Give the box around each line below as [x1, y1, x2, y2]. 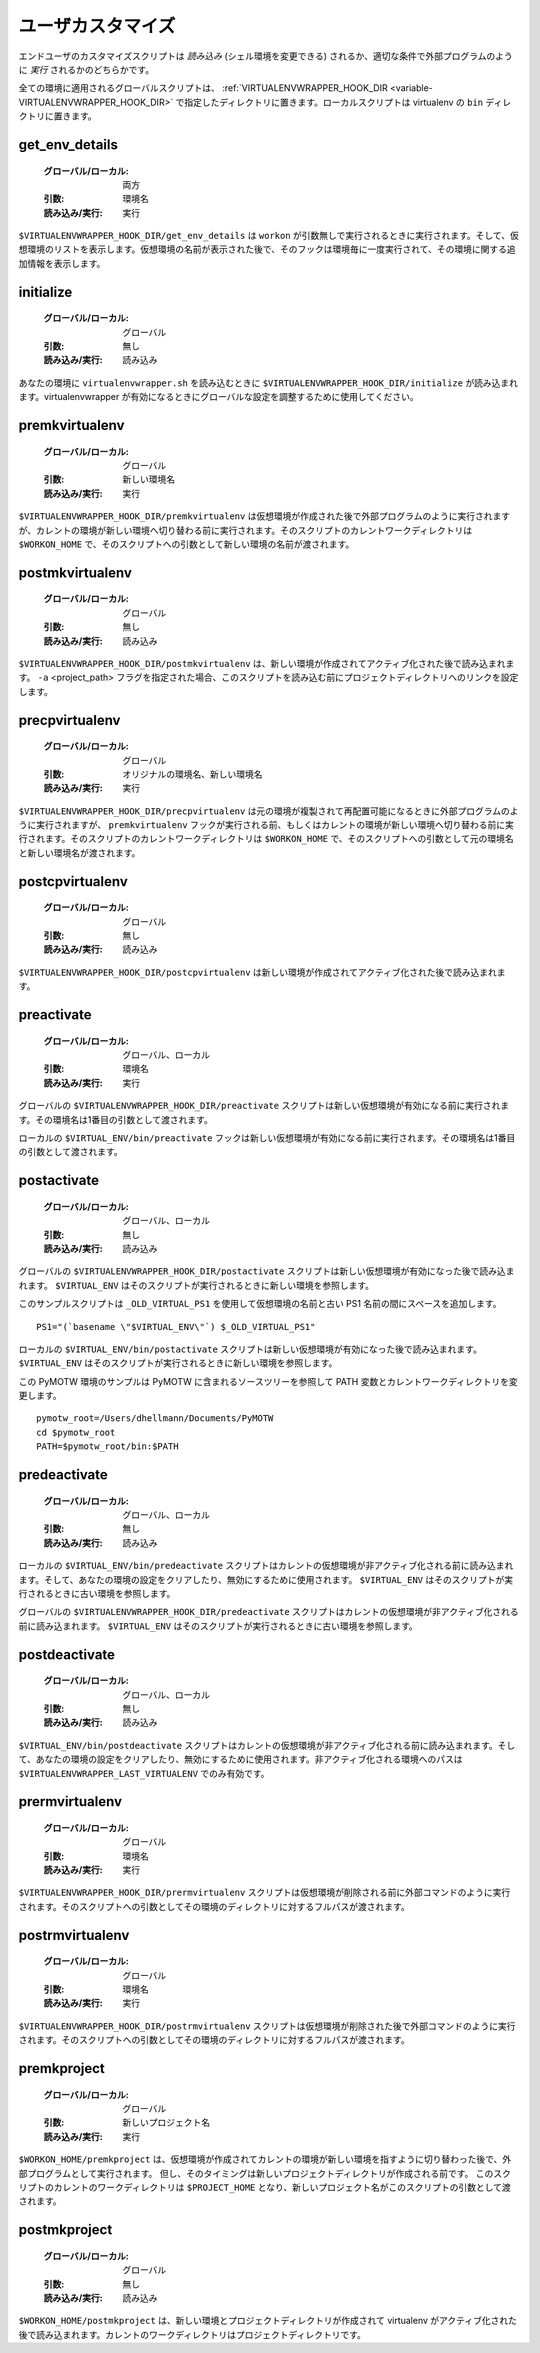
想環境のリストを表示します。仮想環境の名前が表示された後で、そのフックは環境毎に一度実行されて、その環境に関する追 [18, 243, 516, 255]
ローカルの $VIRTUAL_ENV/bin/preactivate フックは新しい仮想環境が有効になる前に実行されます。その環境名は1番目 [18, 1131, 516, 1144]
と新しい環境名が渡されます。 [18, 846, 141, 859]
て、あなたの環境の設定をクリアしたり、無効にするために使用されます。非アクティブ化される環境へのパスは [18, 1753, 463, 1765]
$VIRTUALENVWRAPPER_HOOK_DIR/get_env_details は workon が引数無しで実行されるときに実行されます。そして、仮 [18, 230, 519, 242]
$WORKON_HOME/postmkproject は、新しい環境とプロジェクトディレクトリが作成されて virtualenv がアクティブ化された [18, 2315, 517, 2327]
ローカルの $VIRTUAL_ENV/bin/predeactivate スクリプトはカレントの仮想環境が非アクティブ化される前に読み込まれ [18, 1560, 514, 1572]
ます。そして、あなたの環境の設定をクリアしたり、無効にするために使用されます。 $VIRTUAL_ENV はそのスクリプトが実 [18, 1573, 514, 1585]
